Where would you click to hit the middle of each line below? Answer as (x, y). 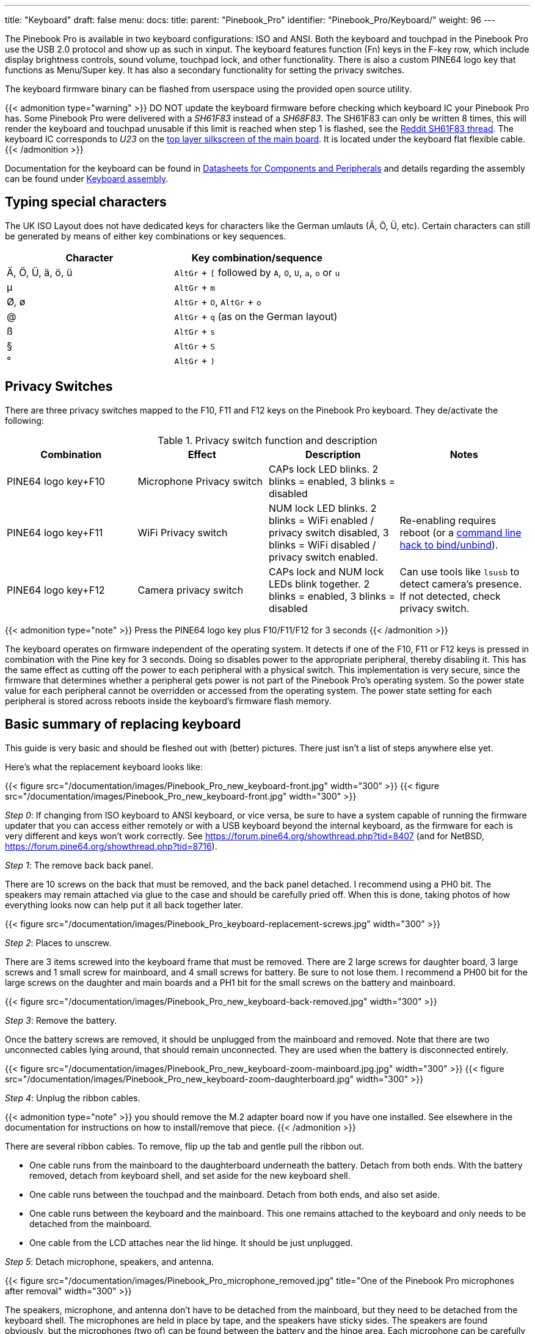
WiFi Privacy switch (183, 532)
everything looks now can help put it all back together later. (124, 905)
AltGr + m (195, 287)
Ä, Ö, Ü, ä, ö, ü (40, 272)
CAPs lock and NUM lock (326, 571)
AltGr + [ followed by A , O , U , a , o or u (257, 272)
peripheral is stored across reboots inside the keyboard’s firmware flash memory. (168, 701)
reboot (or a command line (460, 532)
